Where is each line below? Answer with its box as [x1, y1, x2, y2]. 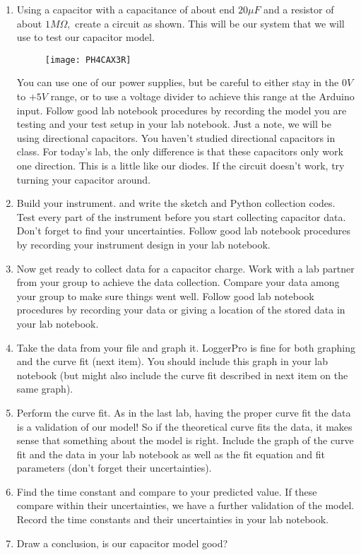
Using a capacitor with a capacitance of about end [16, 2, 235, 16]
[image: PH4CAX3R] [45, 54, 131, 65]
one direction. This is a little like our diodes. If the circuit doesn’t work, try [16, 158, 345, 172]
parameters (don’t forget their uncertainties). [16, 460, 212, 475]
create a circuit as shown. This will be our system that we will [75, 16, 345, 30]
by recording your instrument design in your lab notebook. [16, 237, 271, 251]
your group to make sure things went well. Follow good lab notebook [16, 288, 314, 303]
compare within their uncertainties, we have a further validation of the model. [16, 498, 355, 513]
